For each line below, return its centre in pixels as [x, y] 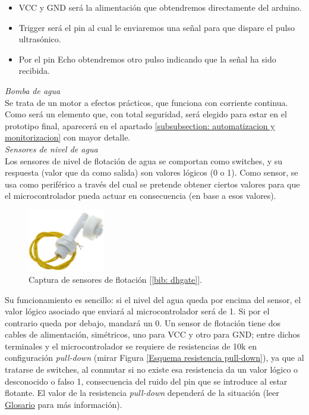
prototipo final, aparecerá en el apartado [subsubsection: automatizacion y [140, 125]
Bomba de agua [33, 90]
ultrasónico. [40, 39]
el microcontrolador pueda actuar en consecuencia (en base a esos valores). [141, 196]
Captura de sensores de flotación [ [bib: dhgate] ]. [116, 279]
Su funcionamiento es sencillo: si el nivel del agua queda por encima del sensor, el [153, 299]
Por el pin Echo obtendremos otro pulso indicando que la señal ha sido [147, 59]
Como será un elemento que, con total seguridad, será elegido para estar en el [146, 114]
